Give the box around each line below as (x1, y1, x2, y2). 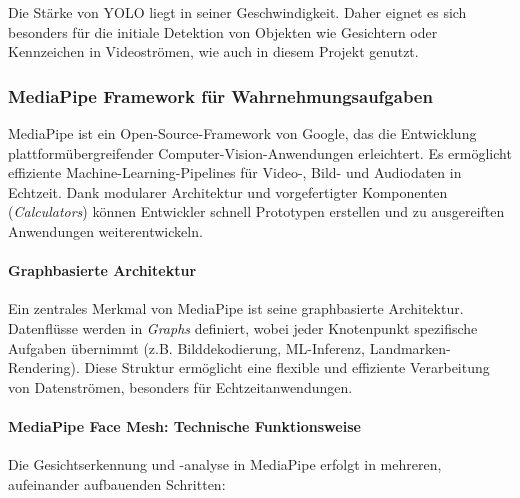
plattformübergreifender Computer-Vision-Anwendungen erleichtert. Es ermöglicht (8, 142, 512, 163)
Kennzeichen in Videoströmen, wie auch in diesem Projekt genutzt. (8, 41, 419, 62)
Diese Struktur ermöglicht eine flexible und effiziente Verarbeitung (84, 357, 490, 378)
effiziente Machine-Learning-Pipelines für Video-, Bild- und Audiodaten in (8, 162, 462, 183)
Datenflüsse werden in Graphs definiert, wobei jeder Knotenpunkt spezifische (8, 317, 478, 338)
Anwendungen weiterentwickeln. (8, 220, 203, 241)
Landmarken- (369, 337, 451, 358)
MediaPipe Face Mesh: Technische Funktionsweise (8, 415, 361, 436)
